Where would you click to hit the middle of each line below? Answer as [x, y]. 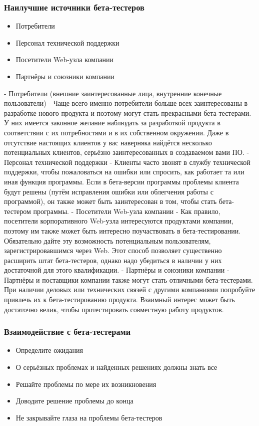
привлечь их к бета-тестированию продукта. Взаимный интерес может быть [119, 299]
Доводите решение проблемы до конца [74, 401]
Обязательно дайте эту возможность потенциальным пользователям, [107, 240]
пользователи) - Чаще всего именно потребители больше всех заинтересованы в [126, 103]
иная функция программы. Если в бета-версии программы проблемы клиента [121, 181]
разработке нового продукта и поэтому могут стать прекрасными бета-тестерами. [128, 113]
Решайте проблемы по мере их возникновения [86, 384]
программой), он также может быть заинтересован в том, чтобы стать [110, 201]
